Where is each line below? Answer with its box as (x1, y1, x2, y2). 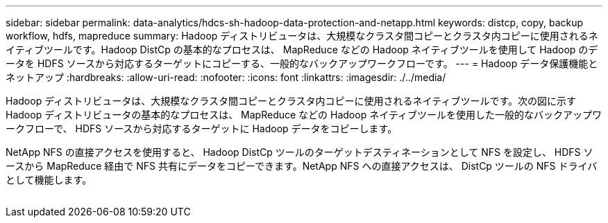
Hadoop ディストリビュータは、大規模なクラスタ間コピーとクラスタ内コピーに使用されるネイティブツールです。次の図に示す (6, 95, 577, 107)
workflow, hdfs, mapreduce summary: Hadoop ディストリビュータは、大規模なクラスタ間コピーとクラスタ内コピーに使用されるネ (6, 30, 598, 42)
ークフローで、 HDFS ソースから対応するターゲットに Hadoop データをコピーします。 (6, 123, 398, 134)
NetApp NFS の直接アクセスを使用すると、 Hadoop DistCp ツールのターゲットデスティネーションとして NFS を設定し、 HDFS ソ (6, 146, 593, 158)
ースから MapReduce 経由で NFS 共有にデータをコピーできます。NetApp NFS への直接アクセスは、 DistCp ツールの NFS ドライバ (6, 160, 598, 172)
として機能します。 (6, 174, 92, 186)
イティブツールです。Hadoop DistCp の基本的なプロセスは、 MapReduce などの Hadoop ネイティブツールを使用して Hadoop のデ (6, 44, 598, 55)
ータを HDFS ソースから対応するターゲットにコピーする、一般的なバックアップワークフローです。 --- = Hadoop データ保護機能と (6, 57, 598, 69)
